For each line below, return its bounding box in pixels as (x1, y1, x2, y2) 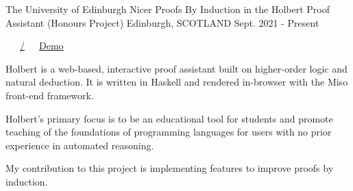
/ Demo (20, 38, 64, 53)
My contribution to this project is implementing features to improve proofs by (5, 161, 334, 175)
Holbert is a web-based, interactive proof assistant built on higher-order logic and (5, 61, 348, 75)
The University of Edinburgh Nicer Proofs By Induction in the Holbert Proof (5, 2, 330, 16)
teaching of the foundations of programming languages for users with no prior (5, 125, 332, 139)
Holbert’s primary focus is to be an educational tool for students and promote (5, 111, 333, 125)
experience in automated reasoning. (5, 138, 154, 152)
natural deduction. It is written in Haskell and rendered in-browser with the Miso (5, 75, 348, 89)
